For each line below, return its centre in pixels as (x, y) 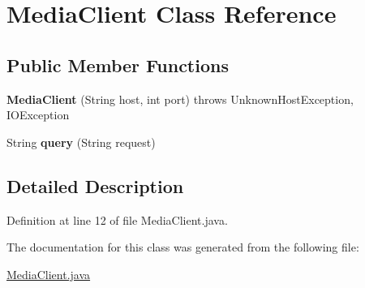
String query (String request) (81, 142)
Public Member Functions (118, 64)
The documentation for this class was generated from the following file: (183, 247)
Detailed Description (95, 185)
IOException (38, 115)
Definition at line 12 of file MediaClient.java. (117, 219)
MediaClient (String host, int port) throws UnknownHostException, (180, 99)
